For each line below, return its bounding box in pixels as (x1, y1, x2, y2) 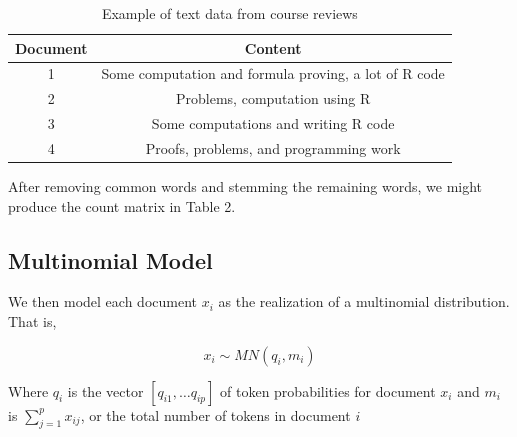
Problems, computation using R (176, 88, 371, 109)
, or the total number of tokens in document (80, 404, 351, 425)
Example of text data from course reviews (101, 3, 358, 23)
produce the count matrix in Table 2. (8, 195, 236, 216)
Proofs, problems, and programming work (145, 137, 401, 158)
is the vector (67, 380, 144, 401)
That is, (8, 311, 57, 332)
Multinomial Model (8, 244, 213, 275)
